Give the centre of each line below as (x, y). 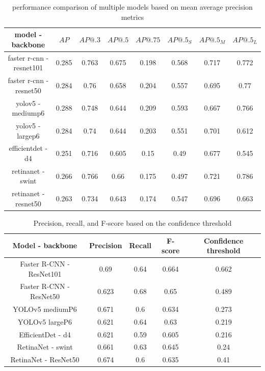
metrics (132, 17)
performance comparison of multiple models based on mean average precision (132, 7)
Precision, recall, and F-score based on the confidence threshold (132, 222)
